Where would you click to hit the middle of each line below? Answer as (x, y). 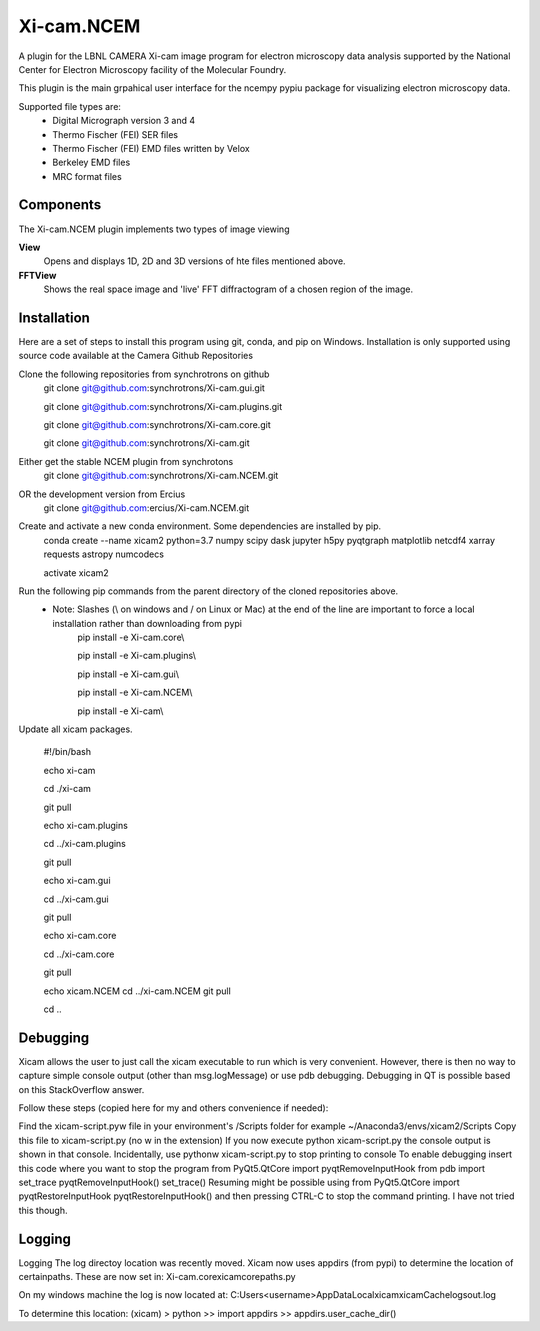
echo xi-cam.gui (77, 881)
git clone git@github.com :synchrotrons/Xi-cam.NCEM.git (161, 476)
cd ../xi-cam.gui (76, 899)
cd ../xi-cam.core (79, 954)
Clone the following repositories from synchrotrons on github (144, 374)
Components (60, 205)
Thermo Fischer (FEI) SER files (115, 134)
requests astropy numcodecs (104, 554)
